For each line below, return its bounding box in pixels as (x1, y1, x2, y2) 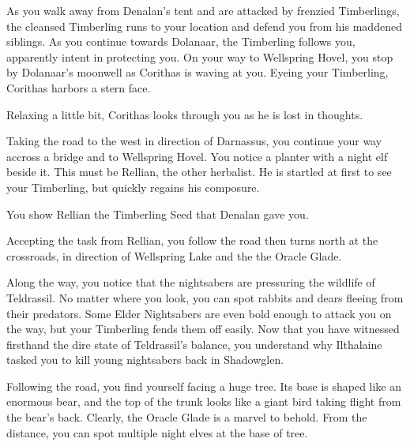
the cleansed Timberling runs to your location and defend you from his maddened (6, 17, 402, 34)
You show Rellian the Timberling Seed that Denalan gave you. (6, 205, 309, 222)
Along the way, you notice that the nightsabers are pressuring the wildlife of (6, 274, 375, 290)
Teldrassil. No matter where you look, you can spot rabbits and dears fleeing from (6, 289, 404, 305)
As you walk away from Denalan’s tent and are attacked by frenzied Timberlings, (6, 2, 400, 18)
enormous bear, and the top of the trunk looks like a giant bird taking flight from (6, 393, 401, 410)
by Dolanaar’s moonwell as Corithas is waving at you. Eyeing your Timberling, (6, 64, 389, 81)
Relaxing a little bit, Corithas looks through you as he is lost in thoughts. (6, 106, 363, 122)
